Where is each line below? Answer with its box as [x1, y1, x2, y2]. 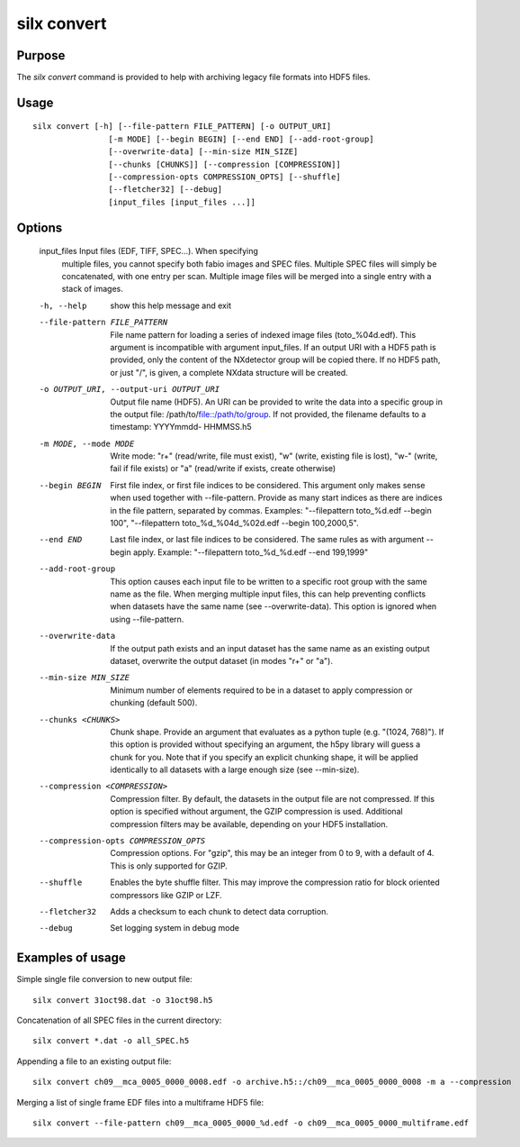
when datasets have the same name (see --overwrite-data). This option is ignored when [110, 601, 437, 612]
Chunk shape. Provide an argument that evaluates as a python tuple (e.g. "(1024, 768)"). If [110, 726, 444, 737]
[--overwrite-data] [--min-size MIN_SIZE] [108, 147, 299, 157]
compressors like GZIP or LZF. [110, 889, 222, 900]
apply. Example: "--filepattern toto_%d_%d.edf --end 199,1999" [132, 546, 369, 558]
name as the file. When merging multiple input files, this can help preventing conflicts [110, 588, 426, 599]
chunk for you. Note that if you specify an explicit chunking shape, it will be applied [110, 751, 418, 762]
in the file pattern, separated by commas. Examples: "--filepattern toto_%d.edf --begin [110, 505, 432, 515]
